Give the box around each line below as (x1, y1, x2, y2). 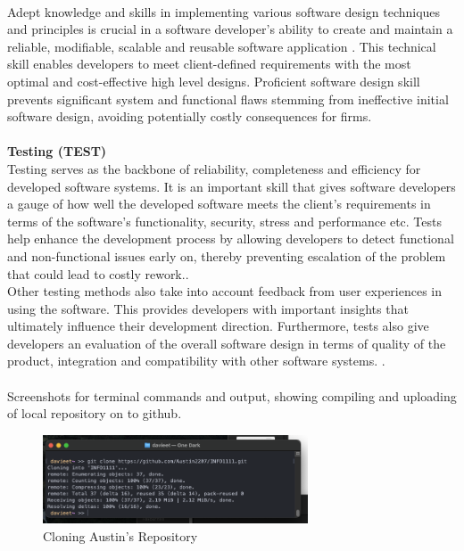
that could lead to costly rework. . (7, 264, 189, 283)
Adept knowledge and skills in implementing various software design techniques (7, 2, 441, 21)
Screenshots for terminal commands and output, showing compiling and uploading (7, 386, 457, 405)
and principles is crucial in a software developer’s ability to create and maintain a (7, 20, 453, 38)
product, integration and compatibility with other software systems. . (7, 351, 385, 370)
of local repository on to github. (7, 404, 182, 423)
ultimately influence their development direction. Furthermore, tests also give (7, 317, 429, 335)
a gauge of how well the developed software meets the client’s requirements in (7, 194, 431, 213)
